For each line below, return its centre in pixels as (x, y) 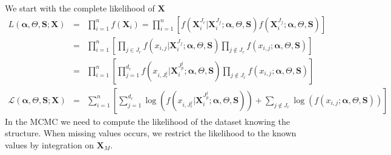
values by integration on (50, 144)
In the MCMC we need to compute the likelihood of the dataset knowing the (148, 121)
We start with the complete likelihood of (80, 8)
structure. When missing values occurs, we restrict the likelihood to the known (151, 133)
